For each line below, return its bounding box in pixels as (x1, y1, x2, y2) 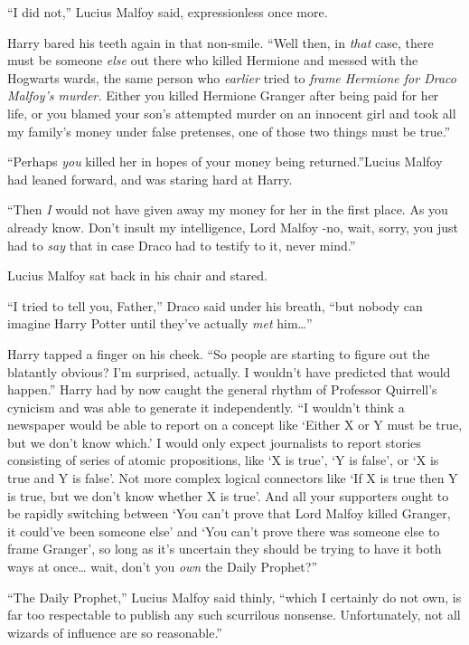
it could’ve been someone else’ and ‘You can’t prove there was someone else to (7, 521, 440, 540)
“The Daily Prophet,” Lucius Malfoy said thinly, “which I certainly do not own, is (7, 587, 462, 606)
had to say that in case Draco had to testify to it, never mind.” (7, 235, 356, 254)
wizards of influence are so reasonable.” (7, 622, 222, 641)
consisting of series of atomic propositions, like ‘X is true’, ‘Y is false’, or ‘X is (7, 451, 439, 470)
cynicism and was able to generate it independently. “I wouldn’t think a (7, 397, 405, 416)
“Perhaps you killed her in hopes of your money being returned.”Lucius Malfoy (7, 152, 443, 171)
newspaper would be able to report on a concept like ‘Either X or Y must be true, (7, 415, 463, 434)
